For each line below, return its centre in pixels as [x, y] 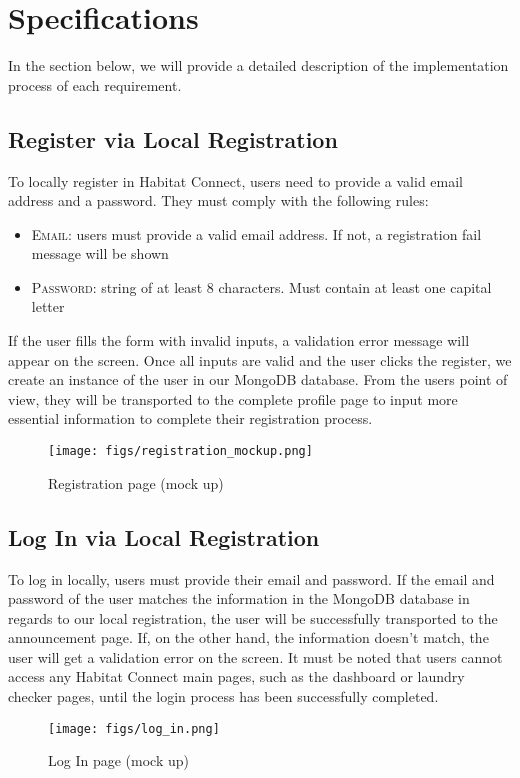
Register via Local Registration [173, 138]
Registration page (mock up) [136, 482]
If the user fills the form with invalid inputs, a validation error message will [239, 340]
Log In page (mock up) [118, 760]
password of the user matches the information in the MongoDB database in [239, 598]
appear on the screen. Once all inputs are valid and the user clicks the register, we [260, 359]
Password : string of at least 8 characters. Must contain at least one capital [261, 286]
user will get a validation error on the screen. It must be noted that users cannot [255, 656]
